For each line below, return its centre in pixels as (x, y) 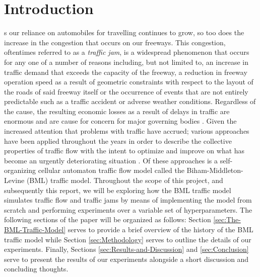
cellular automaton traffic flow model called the (111, 170)
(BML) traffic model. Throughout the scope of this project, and (125, 180)
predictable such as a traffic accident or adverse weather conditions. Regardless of (130, 101)
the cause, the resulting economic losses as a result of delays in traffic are (117, 111)
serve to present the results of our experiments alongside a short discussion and (126, 259)
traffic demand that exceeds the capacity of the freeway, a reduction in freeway (126, 72)
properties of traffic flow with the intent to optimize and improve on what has (124, 151)
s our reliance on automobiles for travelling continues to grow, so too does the (124, 32)
